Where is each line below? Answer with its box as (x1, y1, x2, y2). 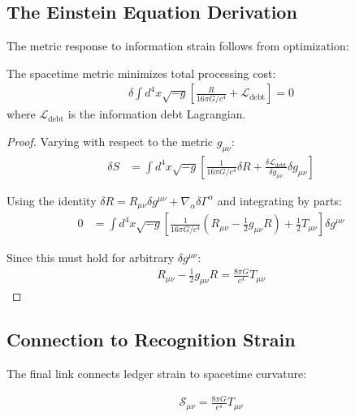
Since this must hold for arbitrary (6, 249, 175, 266)
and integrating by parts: (217, 191, 342, 208)
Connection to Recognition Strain (6, 327, 296, 352)
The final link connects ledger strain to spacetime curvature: (6, 365, 307, 382)
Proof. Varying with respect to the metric (6, 133, 214, 150)
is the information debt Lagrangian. (67, 105, 246, 123)
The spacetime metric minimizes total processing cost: (6, 64, 276, 81)
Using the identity (6, 191, 97, 208)
